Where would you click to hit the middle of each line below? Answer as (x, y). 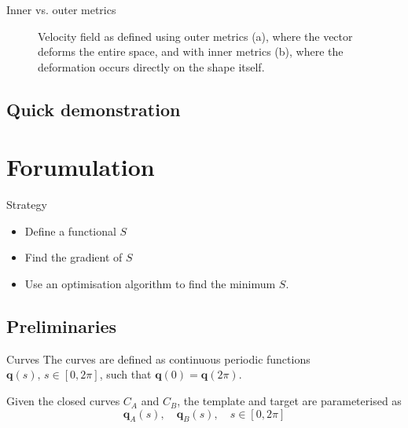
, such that (125, 374)
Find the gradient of (74, 257)
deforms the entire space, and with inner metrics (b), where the (191, 51)
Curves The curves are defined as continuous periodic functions (158, 358)
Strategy (27, 205)
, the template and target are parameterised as (289, 401)
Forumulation (81, 167)
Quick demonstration (94, 109)
